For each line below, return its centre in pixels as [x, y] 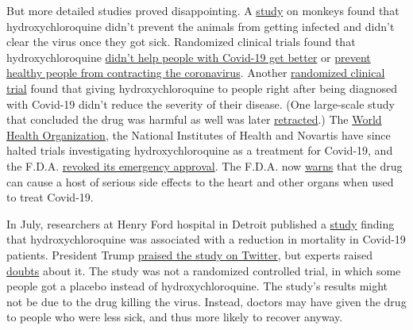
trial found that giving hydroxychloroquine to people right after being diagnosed [202, 88]
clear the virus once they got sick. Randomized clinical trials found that [181, 42]
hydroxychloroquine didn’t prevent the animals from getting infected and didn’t [201, 26]
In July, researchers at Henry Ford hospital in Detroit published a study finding [201, 223]
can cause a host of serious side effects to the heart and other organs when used [200, 181]
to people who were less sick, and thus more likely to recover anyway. [175, 317]
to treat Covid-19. [50, 197]
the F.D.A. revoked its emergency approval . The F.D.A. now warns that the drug [205, 165]
